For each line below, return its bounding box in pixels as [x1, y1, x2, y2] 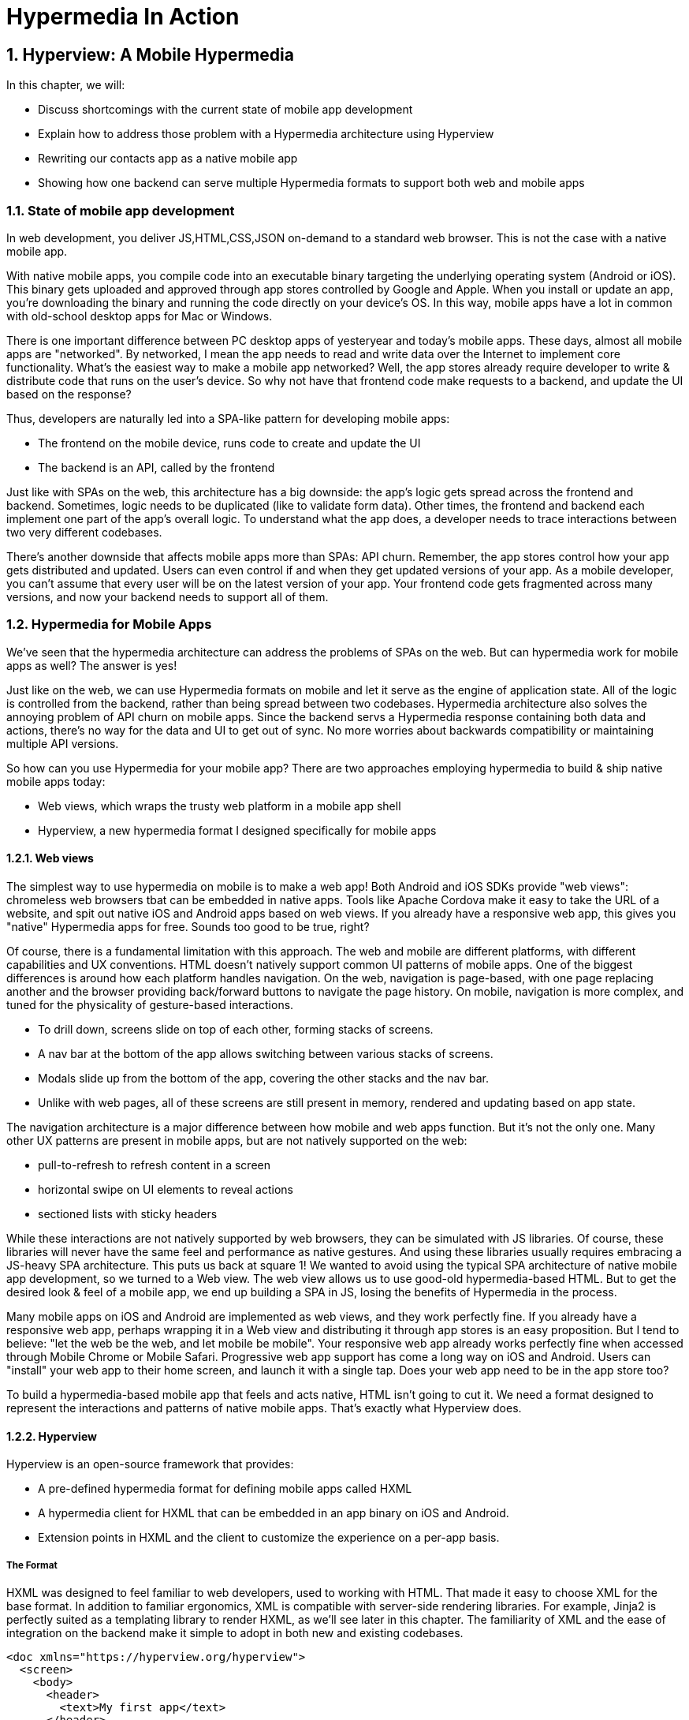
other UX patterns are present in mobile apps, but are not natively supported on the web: [6, 1133, 467, 1147]
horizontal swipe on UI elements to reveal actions [38, 1182, 293, 1196]
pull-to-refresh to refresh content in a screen [38, 1157, 270, 1172]
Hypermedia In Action [6, 3, 240, 30]
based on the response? [6, 387, 132, 401]
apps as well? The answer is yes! [6, 658, 177, 672]
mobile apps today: [6, 774, 106, 788]
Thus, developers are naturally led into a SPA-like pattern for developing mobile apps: [6, 411, 450, 425]
